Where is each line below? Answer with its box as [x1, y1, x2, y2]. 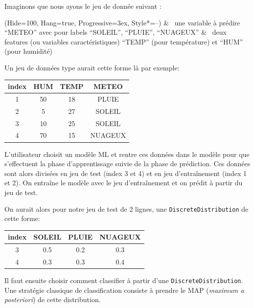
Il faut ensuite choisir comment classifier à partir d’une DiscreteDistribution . [4, 275, 243, 286]
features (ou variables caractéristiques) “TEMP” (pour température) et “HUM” [4, 36, 243, 46]
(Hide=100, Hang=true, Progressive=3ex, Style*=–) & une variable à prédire [4, 17, 240, 27]
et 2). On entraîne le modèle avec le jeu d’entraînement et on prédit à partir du [4, 177, 243, 188]
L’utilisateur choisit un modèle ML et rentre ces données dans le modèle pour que [4, 149, 250, 159]
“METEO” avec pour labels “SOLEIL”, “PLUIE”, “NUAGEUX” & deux [4, 27, 227, 37]
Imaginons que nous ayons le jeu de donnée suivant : [4, 1, 162, 11]
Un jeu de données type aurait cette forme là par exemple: [4, 62, 180, 72]
